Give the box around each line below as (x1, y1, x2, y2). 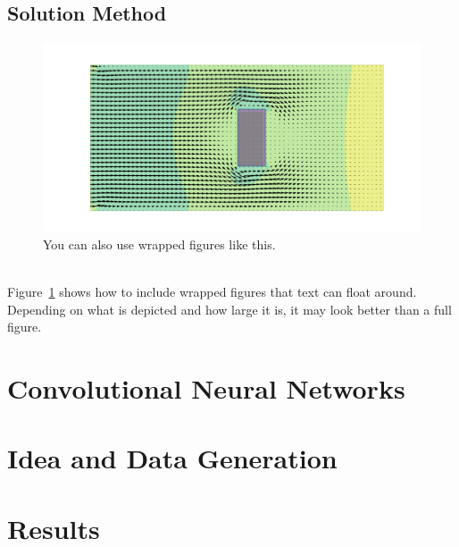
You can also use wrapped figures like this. (43, 234, 276, 253)
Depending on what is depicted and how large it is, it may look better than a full (7, 299, 452, 318)
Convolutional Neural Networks (7, 369, 405, 406)
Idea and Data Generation (7, 440, 338, 476)
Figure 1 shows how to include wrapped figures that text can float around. (7, 282, 417, 300)
